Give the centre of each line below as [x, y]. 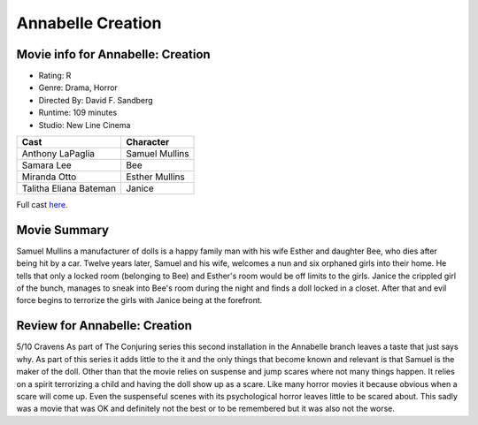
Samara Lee [47, 165]
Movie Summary [63, 230]
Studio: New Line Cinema [85, 125]
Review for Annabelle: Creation [104, 326]
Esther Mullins [155, 177]
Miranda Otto [49, 177]
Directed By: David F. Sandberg [96, 100]
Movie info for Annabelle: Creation [114, 54]
